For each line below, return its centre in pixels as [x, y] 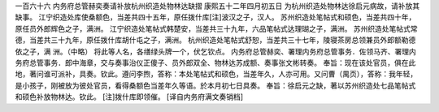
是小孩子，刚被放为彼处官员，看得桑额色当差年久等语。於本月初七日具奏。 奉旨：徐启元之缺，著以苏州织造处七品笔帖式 [215, 85]
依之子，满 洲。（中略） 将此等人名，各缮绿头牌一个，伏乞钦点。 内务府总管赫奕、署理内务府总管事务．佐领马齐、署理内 [215, 51]
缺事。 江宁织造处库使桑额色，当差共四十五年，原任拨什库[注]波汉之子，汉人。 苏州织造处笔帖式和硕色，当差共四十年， [215, 17]
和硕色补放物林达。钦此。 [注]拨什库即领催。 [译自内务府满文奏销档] [129, 97]
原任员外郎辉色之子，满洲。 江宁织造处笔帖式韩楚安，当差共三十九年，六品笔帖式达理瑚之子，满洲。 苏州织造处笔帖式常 [216, 28]
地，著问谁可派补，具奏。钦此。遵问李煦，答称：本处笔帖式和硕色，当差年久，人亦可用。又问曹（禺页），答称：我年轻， [216, 74]
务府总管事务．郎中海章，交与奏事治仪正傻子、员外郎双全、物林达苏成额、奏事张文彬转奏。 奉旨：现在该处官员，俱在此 [215, 62]
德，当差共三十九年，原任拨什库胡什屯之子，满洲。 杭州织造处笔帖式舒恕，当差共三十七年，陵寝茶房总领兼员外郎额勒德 [215, 40]
